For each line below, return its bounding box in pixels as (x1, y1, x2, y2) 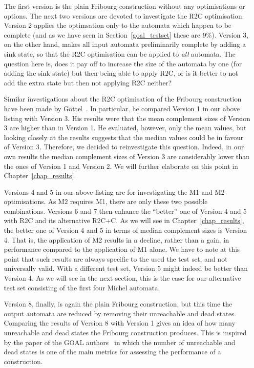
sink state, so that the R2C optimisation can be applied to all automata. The (4, 48, 236, 59)
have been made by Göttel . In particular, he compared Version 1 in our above (4, 103, 240, 113)
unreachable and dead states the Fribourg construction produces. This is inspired (4, 327, 247, 337)
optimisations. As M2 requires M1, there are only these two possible (4, 196, 208, 206)
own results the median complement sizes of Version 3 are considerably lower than (4, 151, 250, 161)
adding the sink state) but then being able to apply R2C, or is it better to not (4, 68, 238, 78)
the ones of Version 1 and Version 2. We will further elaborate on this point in (4, 161, 238, 171)
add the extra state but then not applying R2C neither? (4, 77, 171, 87)
